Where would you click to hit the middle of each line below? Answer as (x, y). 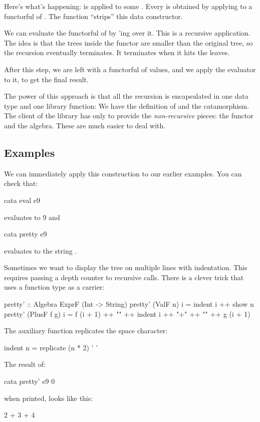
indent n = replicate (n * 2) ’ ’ (51, 347)
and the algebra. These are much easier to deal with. (85, 125)
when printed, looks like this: (49, 398)
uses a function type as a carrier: (54, 287)
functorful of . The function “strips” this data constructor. (93, 16)
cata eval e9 (22, 200)
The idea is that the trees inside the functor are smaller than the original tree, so (128, 42)
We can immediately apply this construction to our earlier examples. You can (123, 173)
